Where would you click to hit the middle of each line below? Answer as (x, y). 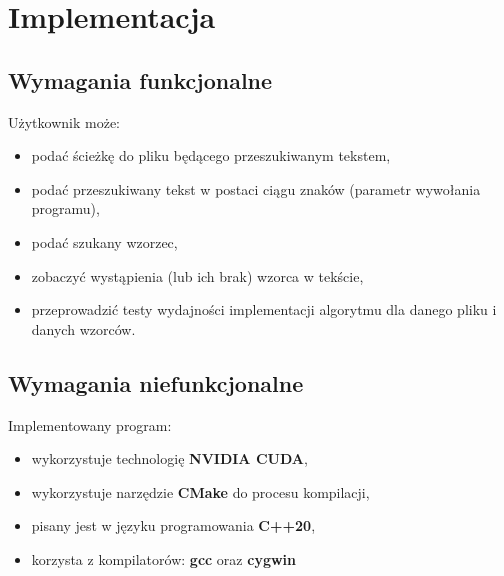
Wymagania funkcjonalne (140, 79)
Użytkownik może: (64, 121)
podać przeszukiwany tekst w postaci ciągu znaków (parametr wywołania (256, 188)
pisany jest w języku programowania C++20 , (173, 525)
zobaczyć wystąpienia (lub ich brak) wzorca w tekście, (197, 275)
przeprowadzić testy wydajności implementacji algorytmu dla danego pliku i (264, 309)
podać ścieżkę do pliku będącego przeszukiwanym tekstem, (211, 155)
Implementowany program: (90, 424)
